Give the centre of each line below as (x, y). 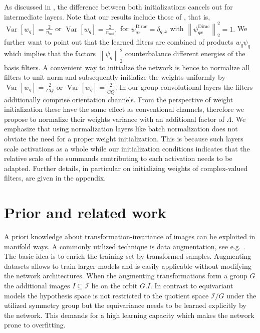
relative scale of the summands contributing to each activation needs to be (118, 158)
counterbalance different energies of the (185, 53)
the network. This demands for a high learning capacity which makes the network (129, 315)
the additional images (37, 286)
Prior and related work (85, 212)
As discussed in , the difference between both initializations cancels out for (118, 7)
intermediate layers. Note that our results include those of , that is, (107, 16)
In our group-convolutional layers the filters (186, 87)
